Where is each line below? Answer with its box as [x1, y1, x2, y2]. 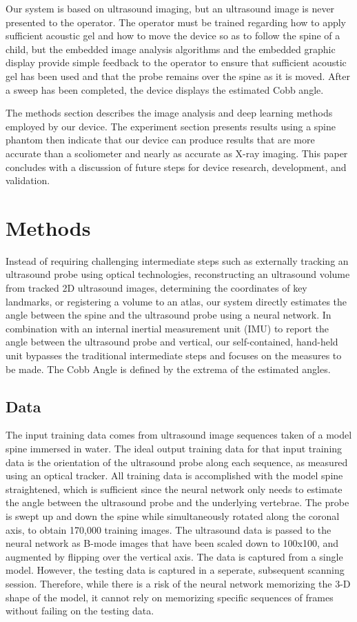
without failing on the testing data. [6, 603, 154, 618]
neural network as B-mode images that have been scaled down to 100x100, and [6, 536, 339, 550]
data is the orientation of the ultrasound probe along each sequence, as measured [6, 454, 348, 469]
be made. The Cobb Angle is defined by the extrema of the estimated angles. [6, 361, 331, 376]
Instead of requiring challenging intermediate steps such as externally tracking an [6, 253, 349, 268]
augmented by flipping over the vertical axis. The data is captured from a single [6, 549, 343, 563]
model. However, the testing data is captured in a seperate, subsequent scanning [6, 563, 345, 577]
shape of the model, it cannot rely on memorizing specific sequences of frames [6, 590, 334, 604]
